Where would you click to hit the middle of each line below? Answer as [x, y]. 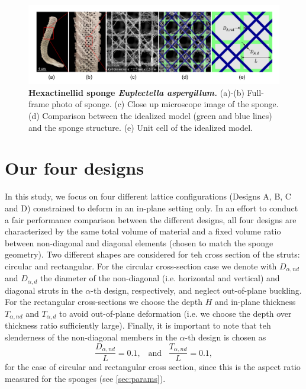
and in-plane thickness [255, 302]
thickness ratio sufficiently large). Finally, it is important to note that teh [138, 325]
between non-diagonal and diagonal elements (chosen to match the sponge [139, 242]
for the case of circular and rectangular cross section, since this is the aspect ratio [153, 367]
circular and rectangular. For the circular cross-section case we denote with [141, 266]
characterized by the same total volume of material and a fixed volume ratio [143, 231]
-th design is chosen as [226, 337]
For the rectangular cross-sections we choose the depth [104, 302]
